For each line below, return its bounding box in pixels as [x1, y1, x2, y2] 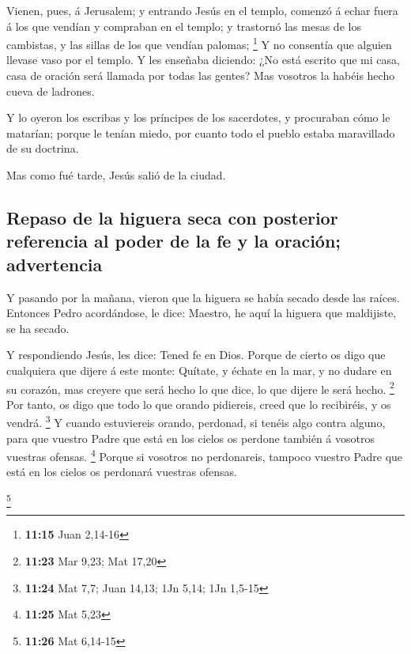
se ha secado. [6, 319, 70, 336]
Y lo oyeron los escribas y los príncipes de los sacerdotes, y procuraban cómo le [6, 109, 390, 126]
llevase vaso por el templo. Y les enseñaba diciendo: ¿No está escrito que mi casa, [6, 51, 400, 68]
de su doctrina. [6, 140, 79, 157]
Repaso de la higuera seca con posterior [6, 205, 338, 229]
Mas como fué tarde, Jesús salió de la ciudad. [6, 167, 226, 183]
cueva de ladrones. [6, 82, 95, 99]
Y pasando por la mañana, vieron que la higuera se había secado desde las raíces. [6, 289, 400, 305]
